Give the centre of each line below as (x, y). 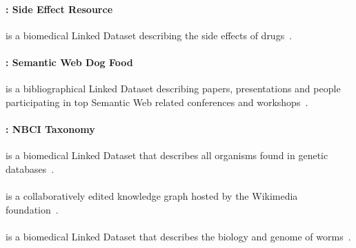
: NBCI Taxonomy (50, 128)
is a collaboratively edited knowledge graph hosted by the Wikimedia (152, 195)
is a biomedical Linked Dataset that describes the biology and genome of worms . (178, 236)
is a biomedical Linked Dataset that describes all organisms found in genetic (167, 155)
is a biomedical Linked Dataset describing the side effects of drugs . (149, 35)
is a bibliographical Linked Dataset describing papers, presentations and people (173, 89)
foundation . (32, 209)
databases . (30, 168)
